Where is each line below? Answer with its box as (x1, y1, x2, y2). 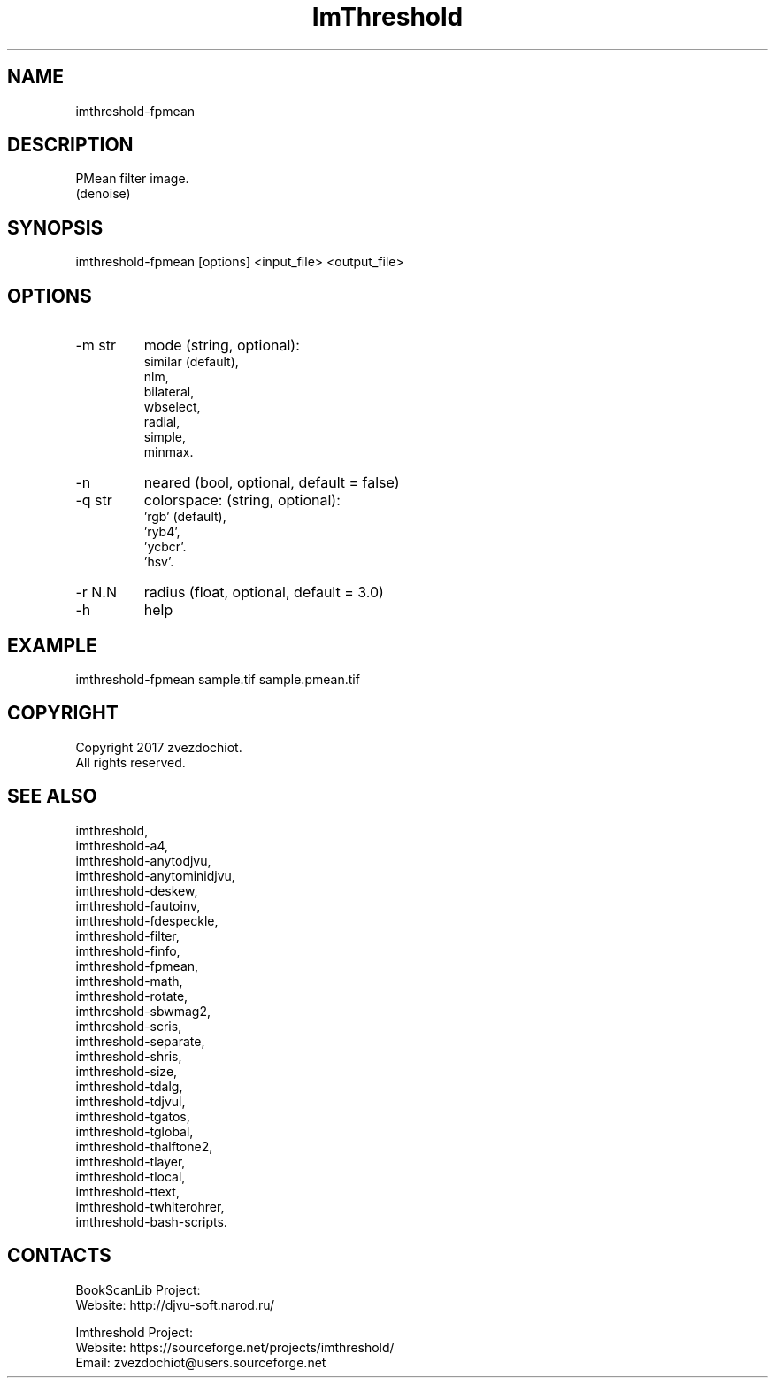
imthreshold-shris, (75, 1048, 182, 1064)
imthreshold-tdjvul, (75, 1093, 186, 1109)
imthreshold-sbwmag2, (75, 1003, 211, 1019)
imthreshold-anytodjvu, (75, 852, 211, 868)
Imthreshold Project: (75, 1324, 193, 1340)
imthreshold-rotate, (75, 988, 188, 1004)
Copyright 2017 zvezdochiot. (75, 739, 242, 755)
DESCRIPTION (7, 134, 134, 157)
